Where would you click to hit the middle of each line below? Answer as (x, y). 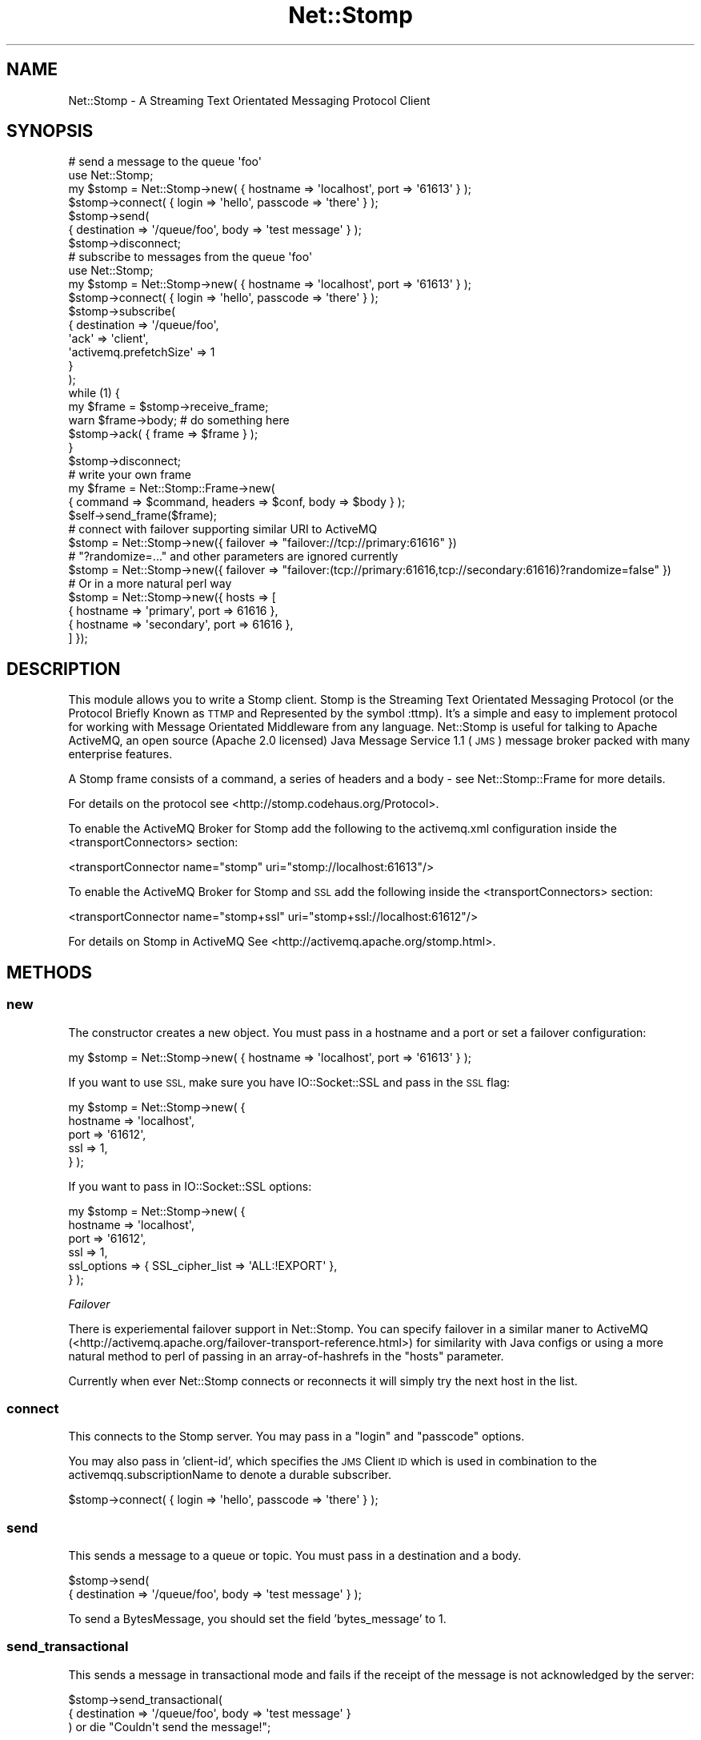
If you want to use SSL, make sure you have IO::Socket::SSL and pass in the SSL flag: (289, 1082)
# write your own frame (130, 475)
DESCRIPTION (64, 669)
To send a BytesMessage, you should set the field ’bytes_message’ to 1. (257, 1619)
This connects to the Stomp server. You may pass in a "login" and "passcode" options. (296, 1437)
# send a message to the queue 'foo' (165, 162)
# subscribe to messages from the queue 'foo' (190, 257)
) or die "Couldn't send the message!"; (170, 1726)
